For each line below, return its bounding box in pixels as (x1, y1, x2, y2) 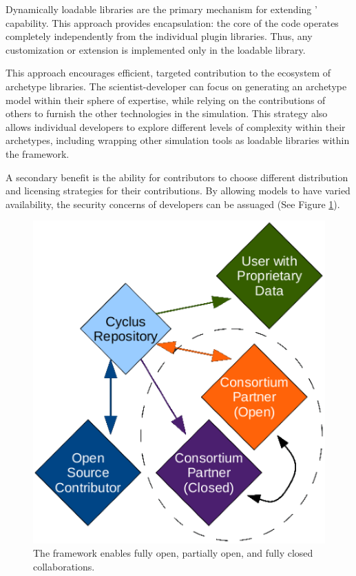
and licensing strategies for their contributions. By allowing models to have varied (6, 183, 350, 198)
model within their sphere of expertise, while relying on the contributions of (6, 92, 326, 107)
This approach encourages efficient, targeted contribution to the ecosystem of (6, 65, 331, 80)
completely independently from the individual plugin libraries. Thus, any (6, 29, 313, 43)
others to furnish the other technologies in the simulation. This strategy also (6, 106, 328, 121)
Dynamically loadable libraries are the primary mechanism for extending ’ (6, 2, 317, 16)
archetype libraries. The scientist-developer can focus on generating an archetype (6, 79, 347, 93)
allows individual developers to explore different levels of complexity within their (6, 119, 346, 134)
